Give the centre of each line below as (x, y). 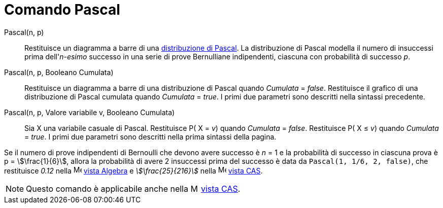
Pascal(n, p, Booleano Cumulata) (59, 72)
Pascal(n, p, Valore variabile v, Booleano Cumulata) (90, 112)
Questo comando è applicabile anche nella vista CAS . (133, 188)
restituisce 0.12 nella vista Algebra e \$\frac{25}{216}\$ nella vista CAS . (133, 170)
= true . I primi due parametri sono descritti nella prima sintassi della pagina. (150, 136)
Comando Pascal (62, 10)
